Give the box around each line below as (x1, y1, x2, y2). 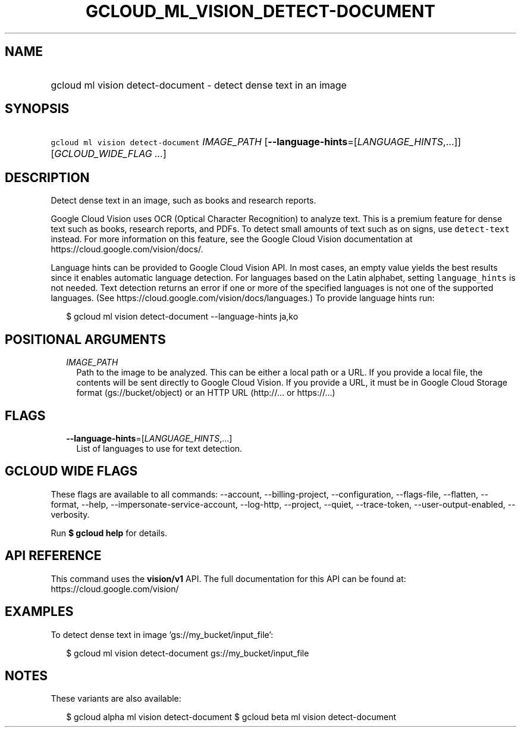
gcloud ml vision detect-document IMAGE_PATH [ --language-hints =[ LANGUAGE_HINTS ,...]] (51, 136, 462, 148)
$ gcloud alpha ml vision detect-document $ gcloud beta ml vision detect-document (66, 712, 397, 722)
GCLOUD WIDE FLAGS (5, 464, 138, 479)
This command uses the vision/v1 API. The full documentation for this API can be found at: (51, 573, 406, 584)
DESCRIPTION (5, 170, 90, 185)
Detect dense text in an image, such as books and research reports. (51, 195, 316, 206)
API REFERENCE (5, 548, 102, 564)
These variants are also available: (51, 693, 181, 704)
